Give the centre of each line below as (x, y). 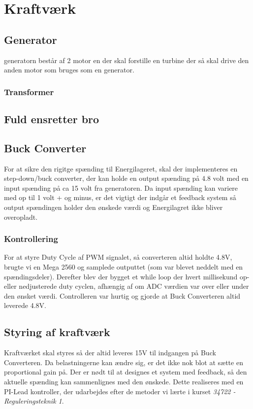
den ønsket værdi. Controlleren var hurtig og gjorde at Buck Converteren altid (122, 295)
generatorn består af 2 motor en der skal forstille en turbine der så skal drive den (126, 60)
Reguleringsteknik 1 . (34, 401)
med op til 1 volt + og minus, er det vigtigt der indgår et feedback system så (120, 197)
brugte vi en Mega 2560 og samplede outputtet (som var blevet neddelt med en (124, 266)
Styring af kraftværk (57, 332)
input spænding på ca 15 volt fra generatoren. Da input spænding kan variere (121, 187)
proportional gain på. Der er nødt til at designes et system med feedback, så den (126, 372)
